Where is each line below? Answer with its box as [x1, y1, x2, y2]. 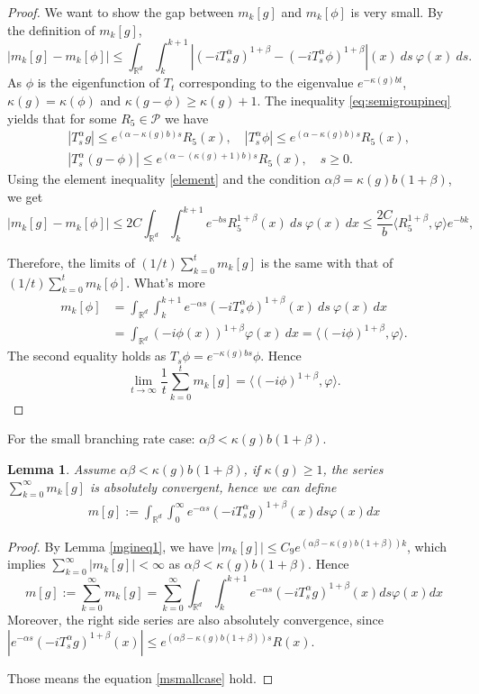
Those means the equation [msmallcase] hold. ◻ [7, 668, 274, 687]
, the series [322, 460, 384, 478]
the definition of [7, 20, 95, 39]
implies [7, 554, 46, 573]
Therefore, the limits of [7, 252, 135, 271]
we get [7, 187, 43, 205]
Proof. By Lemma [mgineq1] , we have [7, 536, 213, 555]
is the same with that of [260, 252, 393, 271]
